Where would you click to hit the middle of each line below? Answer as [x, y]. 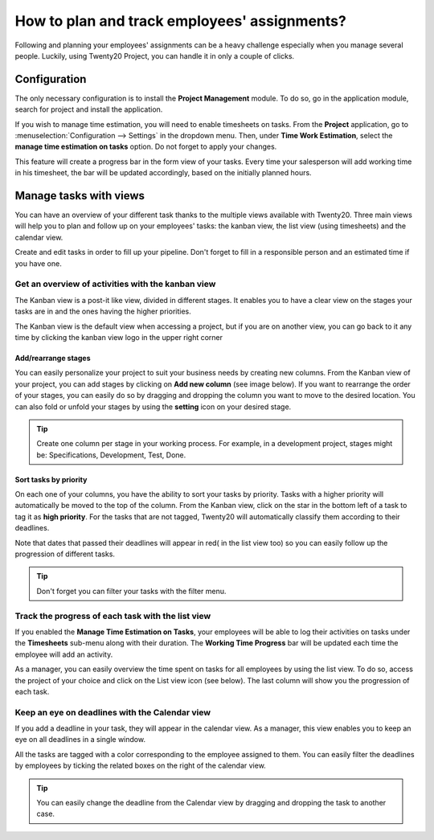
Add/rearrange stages [53, 358]
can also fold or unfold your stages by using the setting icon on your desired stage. [153, 407]
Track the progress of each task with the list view [113, 616]
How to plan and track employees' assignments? [181, 21]
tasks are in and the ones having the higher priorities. [103, 311]
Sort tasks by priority [51, 479]
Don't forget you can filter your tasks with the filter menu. [131, 591]
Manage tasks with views [80, 196]
